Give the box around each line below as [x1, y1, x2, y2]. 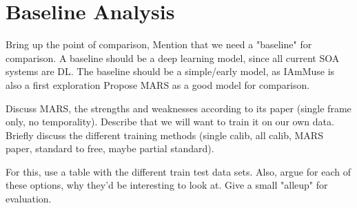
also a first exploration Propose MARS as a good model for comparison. [6, 77, 310, 92]
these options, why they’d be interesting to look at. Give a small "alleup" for [6, 178, 328, 192]
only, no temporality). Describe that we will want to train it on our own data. [6, 114, 334, 129]
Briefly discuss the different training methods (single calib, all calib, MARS [6, 127, 323, 142]
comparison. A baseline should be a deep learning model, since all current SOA [6, 50, 340, 65]
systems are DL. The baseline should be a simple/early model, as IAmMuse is [6, 64, 335, 79]
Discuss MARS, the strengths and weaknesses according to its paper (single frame [6, 101, 351, 115]
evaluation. [6, 191, 52, 206]
